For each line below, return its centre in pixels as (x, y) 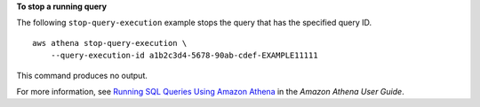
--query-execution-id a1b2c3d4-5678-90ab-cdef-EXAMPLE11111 (184, 56)
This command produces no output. (82, 75)
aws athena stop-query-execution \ (110, 43)
